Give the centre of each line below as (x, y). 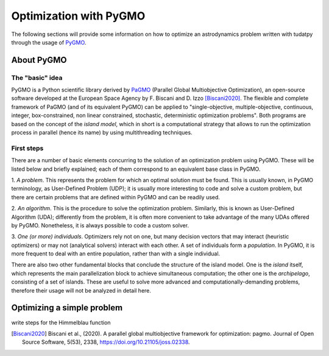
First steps (27, 148)
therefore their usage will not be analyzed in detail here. (81, 290)
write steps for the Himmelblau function (61, 322)
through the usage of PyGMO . (49, 42)
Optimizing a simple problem (67, 308)
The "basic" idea (37, 77)
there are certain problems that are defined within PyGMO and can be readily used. (116, 197)
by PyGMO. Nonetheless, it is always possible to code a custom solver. (100, 225)
